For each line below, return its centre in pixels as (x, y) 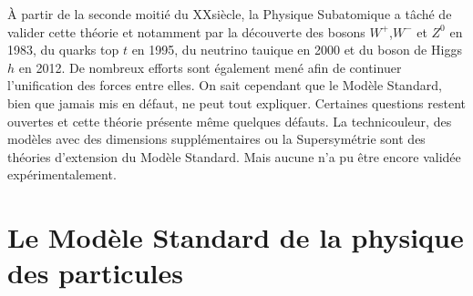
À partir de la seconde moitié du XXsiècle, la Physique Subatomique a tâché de (230, 14)
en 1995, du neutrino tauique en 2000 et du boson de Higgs (297, 50)
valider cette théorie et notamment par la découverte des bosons (186, 31)
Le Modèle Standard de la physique (236, 237)
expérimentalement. (62, 174)
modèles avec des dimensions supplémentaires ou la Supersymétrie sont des (216, 139)
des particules (95, 273)
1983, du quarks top (63, 50)
